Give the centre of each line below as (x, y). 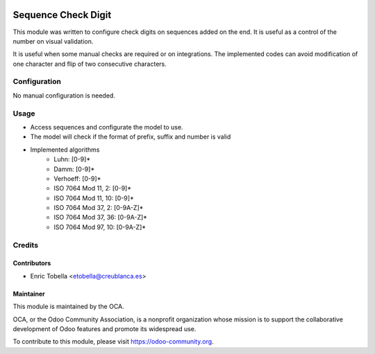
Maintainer (29, 294)
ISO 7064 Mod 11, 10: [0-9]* (94, 198)
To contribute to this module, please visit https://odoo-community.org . (114, 342)
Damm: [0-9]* (74, 169)
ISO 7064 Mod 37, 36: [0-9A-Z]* (100, 218)
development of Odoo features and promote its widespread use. (105, 329)
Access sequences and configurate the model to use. (107, 127)
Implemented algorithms (65, 150)
